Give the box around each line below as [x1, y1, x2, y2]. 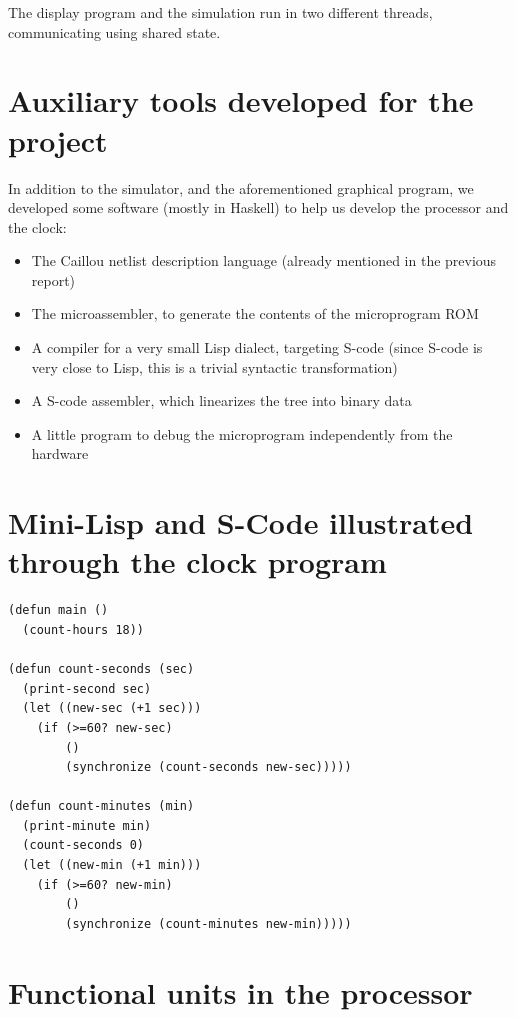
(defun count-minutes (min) [8, 799, 195, 814]
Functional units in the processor [8, 971, 473, 1012]
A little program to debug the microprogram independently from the [31, 423, 453, 444]
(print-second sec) [22, 681, 152, 696]
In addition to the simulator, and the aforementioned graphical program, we [8, 177, 474, 198]
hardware [31, 443, 89, 464]
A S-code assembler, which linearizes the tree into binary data [31, 390, 412, 411]
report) [31, 269, 76, 290]
